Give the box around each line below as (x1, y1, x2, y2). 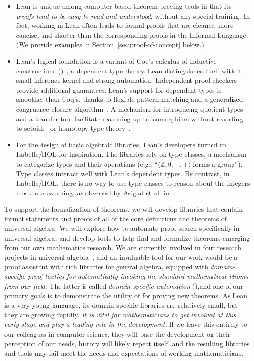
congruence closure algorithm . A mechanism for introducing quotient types (16, 103, 243, 114)
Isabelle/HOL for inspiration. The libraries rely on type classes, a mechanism (16, 149, 247, 159)
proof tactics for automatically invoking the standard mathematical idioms (27, 271, 249, 281)
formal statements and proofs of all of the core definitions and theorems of (4, 213, 227, 223)
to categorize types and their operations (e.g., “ (16, 158, 158, 168)
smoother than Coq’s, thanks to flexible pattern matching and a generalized (16, 94, 243, 104)
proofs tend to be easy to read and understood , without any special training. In (16, 10, 250, 21)
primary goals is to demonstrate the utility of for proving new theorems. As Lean (4, 290, 248, 300)
